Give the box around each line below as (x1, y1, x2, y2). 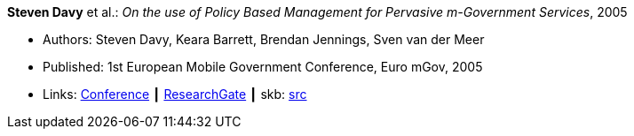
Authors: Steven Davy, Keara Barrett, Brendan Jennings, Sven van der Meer (43, 32, 485, 47)
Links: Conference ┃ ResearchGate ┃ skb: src (43, 87, 307, 102)
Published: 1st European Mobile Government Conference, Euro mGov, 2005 (43, 59, 483, 74)
